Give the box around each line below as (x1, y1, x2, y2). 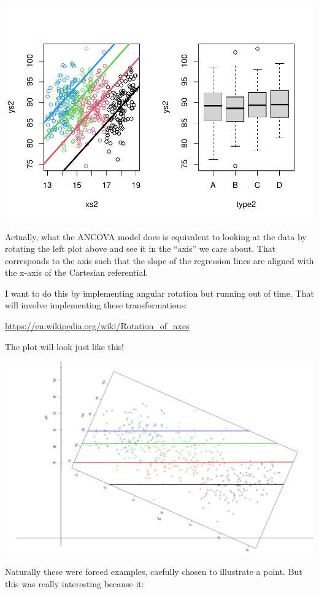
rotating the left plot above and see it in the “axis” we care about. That (5, 242, 276, 255)
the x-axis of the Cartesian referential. (5, 266, 148, 279)
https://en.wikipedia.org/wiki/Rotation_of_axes (5, 319, 190, 332)
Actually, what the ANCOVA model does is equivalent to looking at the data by (5, 230, 307, 243)
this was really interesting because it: (5, 577, 144, 590)
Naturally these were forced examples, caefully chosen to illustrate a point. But (5, 565, 302, 578)
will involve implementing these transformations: (5, 299, 188, 311)
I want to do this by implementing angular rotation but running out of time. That (5, 286, 314, 299)
